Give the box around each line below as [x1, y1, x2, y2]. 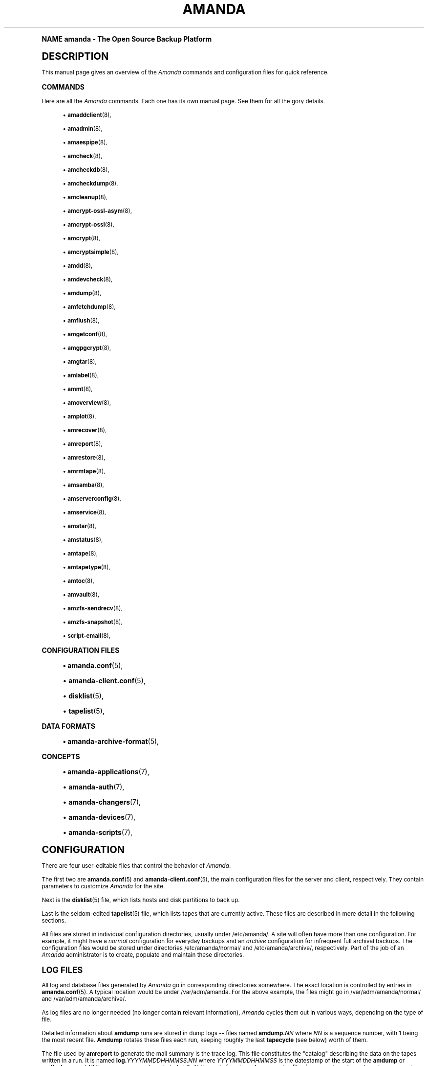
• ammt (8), [63, 385, 93, 393]
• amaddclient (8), [63, 111, 111, 118]
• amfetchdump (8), [63, 303, 116, 310]
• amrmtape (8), [63, 467, 106, 475]
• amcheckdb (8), [63, 166, 109, 173]
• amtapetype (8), [63, 563, 110, 571]
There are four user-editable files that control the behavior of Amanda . [42, 862, 231, 869]
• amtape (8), [63, 550, 98, 557]
